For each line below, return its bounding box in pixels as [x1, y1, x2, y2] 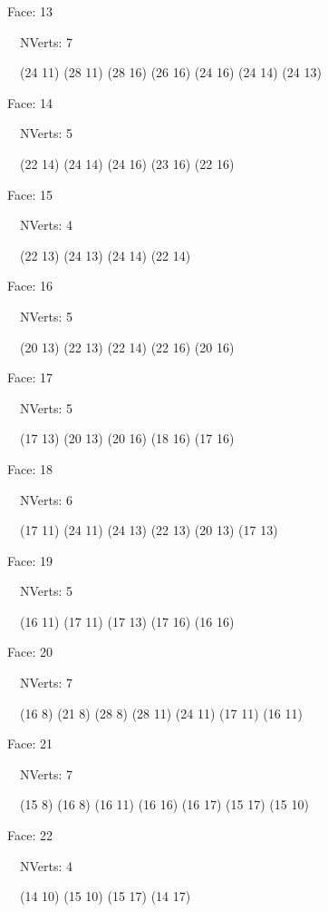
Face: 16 [7, 276, 53, 295]
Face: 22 [7, 826, 53, 845]
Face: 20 [7, 642, 53, 661]
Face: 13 [7, 2, 53, 20]
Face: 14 [7, 93, 53, 112]
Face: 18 [7, 459, 53, 478]
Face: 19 [7, 550, 53, 570]
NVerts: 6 [19, 490, 73, 509]
